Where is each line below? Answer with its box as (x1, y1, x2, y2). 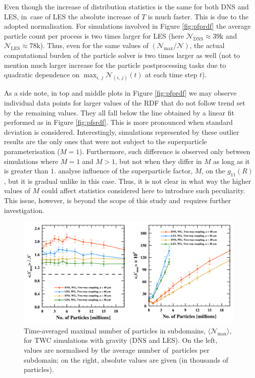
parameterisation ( (4, 146, 60, 156)
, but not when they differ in (115, 156, 202, 166)
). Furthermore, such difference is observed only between (79, 146, 251, 156)
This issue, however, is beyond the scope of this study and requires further (4, 195, 231, 206)
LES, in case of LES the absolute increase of (4, 11, 140, 21)
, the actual (190, 40, 225, 51)
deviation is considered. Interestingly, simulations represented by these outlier (4, 126, 239, 137)
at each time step (145, 69, 198, 80)
